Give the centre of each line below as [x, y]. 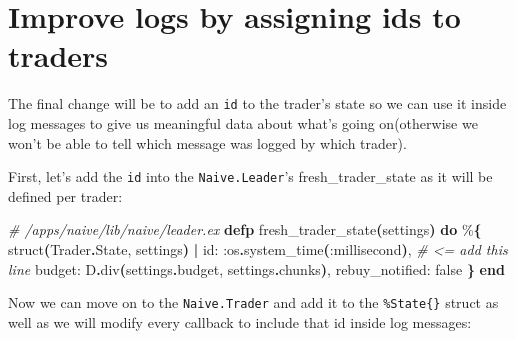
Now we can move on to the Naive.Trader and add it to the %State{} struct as [253, 302]
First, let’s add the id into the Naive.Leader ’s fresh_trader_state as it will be [250, 176]
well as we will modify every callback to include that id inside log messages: [240, 321]
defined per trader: [65, 195]
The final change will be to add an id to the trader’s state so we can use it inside [257, 103]
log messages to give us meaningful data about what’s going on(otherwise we [243, 122]
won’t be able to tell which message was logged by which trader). [207, 142]
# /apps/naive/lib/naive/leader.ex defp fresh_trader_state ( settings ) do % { [245, 229]
